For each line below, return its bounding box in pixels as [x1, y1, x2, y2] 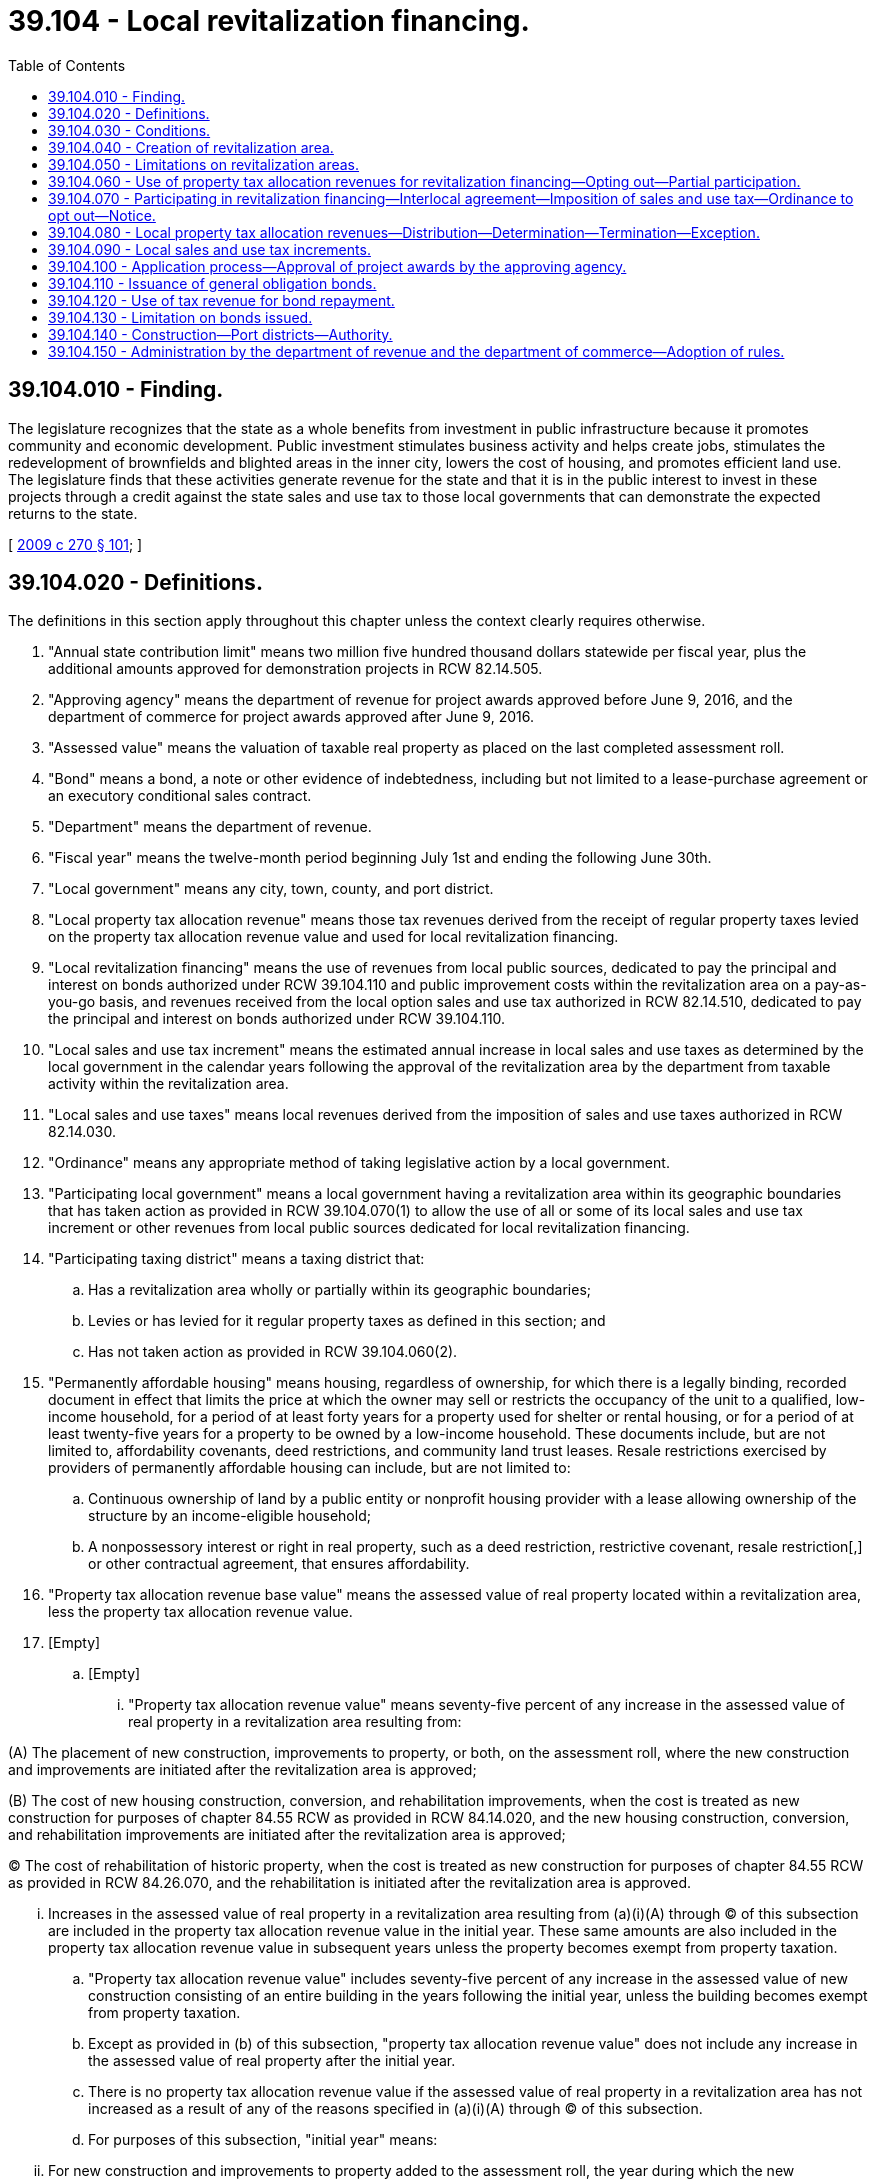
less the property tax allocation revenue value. [48, 1603, 353, 1621]
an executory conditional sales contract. [48, 787, 312, 805]
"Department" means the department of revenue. [48, 818, 372, 836]
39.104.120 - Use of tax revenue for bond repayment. [48, 291, 395, 309]
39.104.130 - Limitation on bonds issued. [48, 308, 313, 326]
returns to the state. [8, 504, 138, 522]
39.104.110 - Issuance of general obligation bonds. [48, 274, 377, 292]
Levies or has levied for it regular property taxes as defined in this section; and [88, 1312, 606, 1330]
